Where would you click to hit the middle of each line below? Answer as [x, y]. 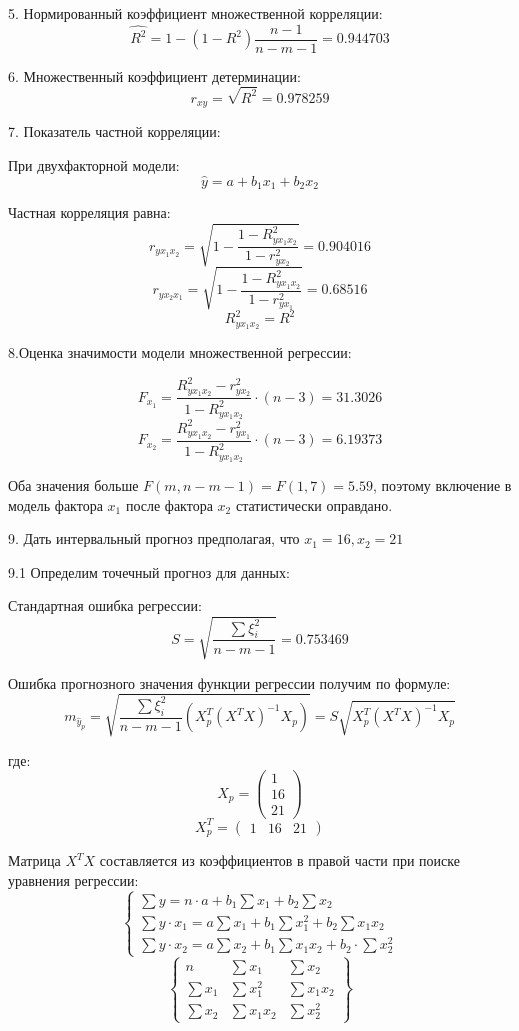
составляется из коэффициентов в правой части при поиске [279, 860]
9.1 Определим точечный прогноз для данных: [149, 571]
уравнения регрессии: [73, 880]
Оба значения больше [73, 485]
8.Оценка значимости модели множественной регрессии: [180, 352]
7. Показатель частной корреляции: [114, 131]
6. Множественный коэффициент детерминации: [154, 75]
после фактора [169, 504]
